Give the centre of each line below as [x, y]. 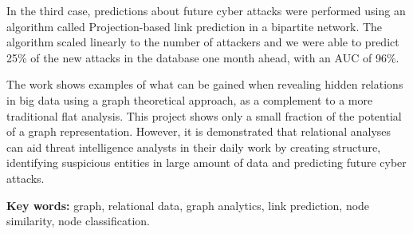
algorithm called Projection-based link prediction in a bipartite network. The [195, 26]
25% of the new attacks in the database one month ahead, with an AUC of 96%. [203, 57]
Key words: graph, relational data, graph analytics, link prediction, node [188, 205]
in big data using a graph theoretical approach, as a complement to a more [190, 99]
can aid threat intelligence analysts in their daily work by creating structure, [194, 147]
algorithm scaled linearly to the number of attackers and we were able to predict [203, 42]
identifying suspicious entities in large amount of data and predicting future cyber [206, 163]
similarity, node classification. [78, 221]
